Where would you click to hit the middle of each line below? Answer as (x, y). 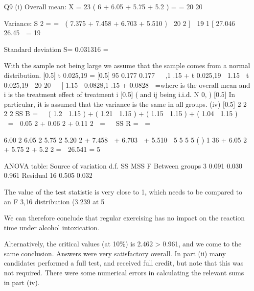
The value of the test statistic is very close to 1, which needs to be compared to (123, 191)
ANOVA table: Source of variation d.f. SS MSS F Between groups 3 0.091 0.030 (123, 165)
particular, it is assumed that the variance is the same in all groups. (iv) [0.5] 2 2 (126, 104)
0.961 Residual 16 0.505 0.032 (48, 175)
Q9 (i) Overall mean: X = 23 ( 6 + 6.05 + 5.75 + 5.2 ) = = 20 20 (103, 6)
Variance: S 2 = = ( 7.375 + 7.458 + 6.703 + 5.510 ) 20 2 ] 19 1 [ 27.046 (120, 23)
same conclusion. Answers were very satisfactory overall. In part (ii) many (115, 253)
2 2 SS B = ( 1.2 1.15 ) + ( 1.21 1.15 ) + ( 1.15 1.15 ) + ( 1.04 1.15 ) (121, 113)
